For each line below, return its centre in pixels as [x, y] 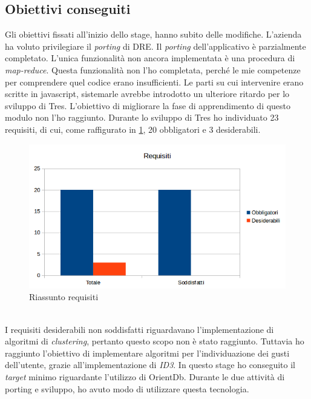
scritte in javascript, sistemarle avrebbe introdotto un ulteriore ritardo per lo [147, 94]
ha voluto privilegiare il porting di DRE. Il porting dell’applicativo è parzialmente [155, 46]
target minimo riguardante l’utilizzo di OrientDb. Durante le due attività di [145, 376]
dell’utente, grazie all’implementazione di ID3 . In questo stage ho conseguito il [150, 365]
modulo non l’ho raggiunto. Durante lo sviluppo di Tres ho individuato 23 [142, 117]
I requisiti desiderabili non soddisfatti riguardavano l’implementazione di [139, 329]
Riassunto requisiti [64, 297]
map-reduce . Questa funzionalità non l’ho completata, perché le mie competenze [153, 69]
